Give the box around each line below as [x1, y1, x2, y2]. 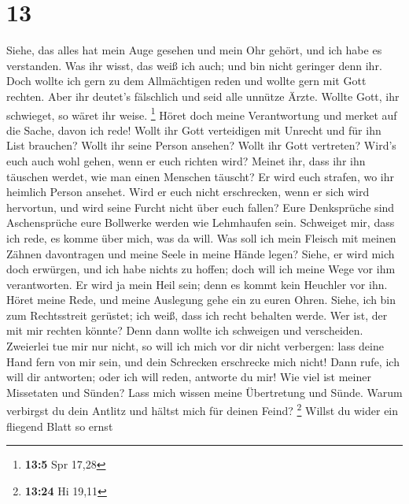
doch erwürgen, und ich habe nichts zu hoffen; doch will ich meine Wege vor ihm [6, 261, 396, 277]
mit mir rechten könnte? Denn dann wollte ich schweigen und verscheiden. [6, 322, 363, 339]
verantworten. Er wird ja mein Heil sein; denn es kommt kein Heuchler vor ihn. [6, 276, 388, 292]
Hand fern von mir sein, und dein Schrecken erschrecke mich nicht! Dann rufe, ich [6, 353, 400, 369]
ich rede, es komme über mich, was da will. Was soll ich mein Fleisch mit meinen [6, 229, 396, 246]
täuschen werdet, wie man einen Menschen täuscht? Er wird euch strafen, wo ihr [6, 168, 394, 184]
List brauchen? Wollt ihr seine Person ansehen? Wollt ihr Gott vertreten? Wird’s [6, 137, 396, 154]
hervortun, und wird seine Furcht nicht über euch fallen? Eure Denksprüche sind [6, 198, 395, 215]
